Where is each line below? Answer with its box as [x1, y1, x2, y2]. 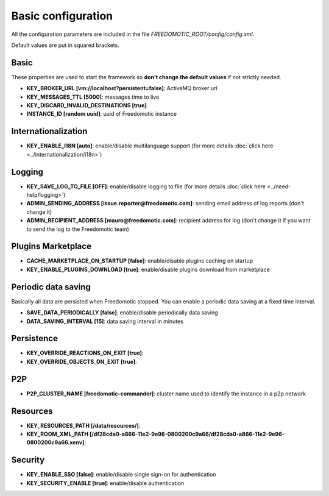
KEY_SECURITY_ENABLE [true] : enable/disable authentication [26, 479, 185, 487]
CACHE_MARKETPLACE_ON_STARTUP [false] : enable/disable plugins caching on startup [26, 257, 253, 264]
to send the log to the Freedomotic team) [26, 225, 129, 233]
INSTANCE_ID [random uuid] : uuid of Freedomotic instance [26, 110, 177, 118]
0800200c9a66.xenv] [26, 439, 85, 446]
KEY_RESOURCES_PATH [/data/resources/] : [26, 422, 141, 429]
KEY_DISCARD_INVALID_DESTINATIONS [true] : [26, 102, 149, 109]
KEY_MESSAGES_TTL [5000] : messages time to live [26, 93, 160, 101]
